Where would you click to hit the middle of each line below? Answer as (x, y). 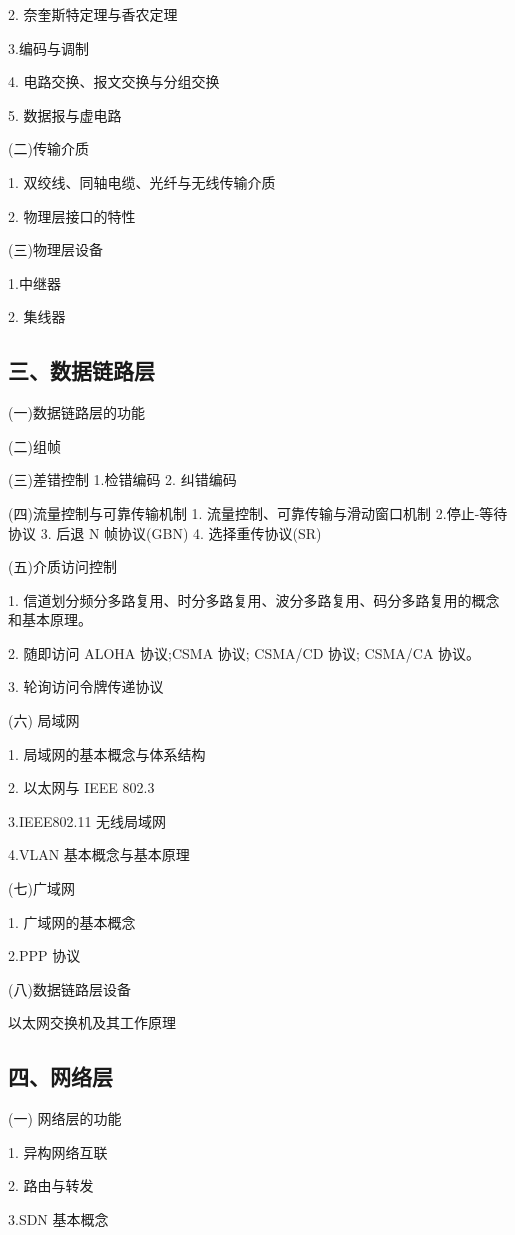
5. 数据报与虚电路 (65, 114)
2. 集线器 (37, 316)
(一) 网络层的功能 (65, 1118)
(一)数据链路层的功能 (76, 412)
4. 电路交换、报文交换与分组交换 (114, 81)
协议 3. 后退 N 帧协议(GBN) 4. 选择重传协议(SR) (165, 532)
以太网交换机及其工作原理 (92, 1022)
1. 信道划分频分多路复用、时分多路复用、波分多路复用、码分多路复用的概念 (254, 599)
